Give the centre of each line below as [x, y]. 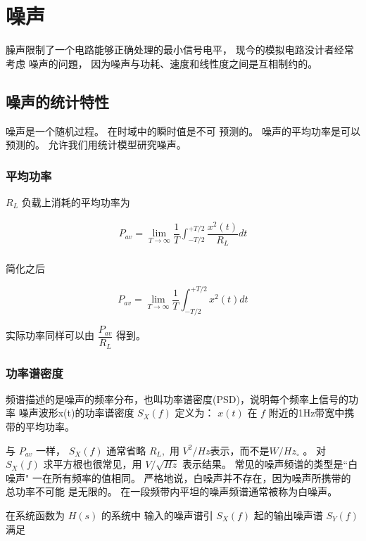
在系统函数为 [35, 515]
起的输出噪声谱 [288, 515]
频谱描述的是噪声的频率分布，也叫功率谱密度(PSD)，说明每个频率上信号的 [177, 399]
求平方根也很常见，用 [93, 464]
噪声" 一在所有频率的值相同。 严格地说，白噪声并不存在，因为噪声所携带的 [178, 477]
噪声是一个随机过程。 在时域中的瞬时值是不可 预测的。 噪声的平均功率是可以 [183, 131]
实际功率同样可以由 [50, 335]
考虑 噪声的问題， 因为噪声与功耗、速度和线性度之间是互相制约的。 [162, 63]
